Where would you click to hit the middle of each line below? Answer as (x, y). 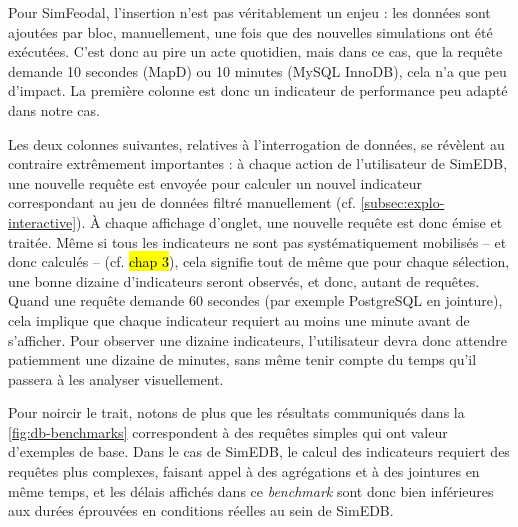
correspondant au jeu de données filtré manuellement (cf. (182, 202)
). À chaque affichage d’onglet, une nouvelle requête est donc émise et (289, 221)
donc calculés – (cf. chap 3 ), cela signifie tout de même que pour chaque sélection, (259, 261)
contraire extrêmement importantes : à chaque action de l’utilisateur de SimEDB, (258, 163)
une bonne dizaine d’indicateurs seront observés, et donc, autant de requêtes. (244, 280)
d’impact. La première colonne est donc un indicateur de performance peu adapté (258, 90)
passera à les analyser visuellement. (116, 378)
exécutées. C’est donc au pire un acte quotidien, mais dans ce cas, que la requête (255, 51)
